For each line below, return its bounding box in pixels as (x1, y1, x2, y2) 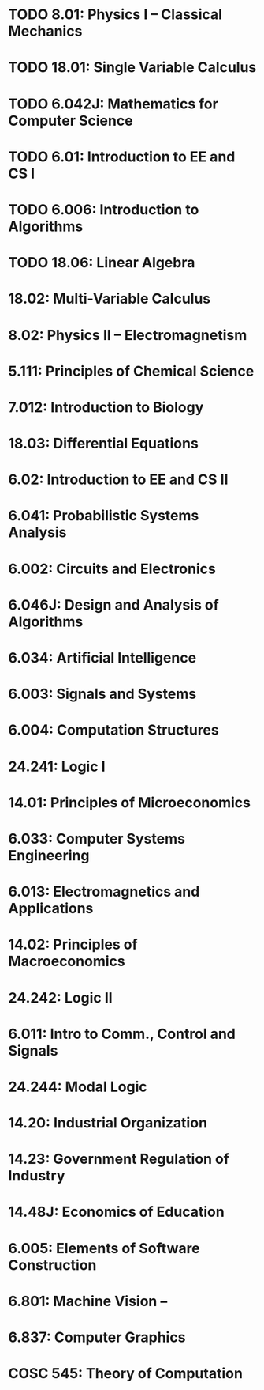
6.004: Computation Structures (8, 721, 219, 739)
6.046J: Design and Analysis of (8, 595, 219, 614)
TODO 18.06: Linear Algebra (8, 254, 195, 272)
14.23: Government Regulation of (8, 1150, 230, 1168)
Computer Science (8, 111, 133, 130)
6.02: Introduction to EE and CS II (8, 470, 229, 489)
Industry (8, 1167, 65, 1185)
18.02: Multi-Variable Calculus (8, 290, 211, 308)
